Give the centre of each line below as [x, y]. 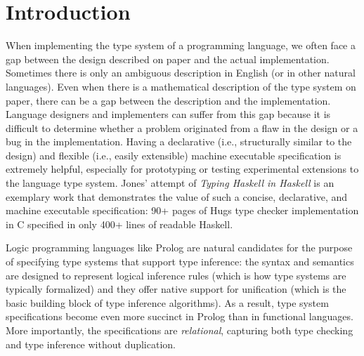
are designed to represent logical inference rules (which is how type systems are [176, 275]
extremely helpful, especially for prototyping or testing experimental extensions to [182, 169]
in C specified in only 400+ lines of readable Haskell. [119, 224]
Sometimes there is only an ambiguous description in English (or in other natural [181, 73]
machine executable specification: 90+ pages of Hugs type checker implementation [182, 210]
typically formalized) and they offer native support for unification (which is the [176, 289]
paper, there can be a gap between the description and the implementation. [168, 100]
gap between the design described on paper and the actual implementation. [168, 59]
